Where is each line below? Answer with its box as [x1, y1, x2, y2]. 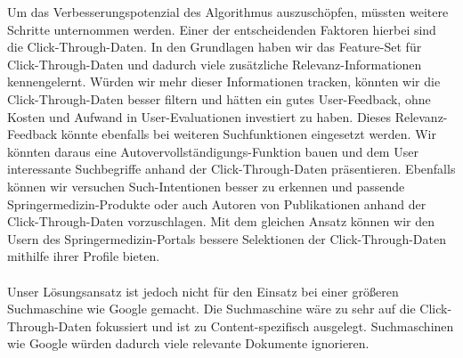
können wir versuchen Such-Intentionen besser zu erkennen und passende [7, 176, 405, 195]
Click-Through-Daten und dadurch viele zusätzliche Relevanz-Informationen [7, 54, 422, 73]
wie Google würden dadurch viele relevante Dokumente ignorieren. [7, 334, 370, 353]
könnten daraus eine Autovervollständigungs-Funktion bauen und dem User [7, 142, 418, 160]
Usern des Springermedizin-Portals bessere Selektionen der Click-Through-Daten [7, 229, 446, 248]
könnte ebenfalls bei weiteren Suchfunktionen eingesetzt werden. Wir [61, 125, 436, 143]
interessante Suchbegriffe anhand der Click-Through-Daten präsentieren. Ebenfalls [7, 159, 456, 178]
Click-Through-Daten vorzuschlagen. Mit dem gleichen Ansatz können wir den [7, 212, 435, 231]
